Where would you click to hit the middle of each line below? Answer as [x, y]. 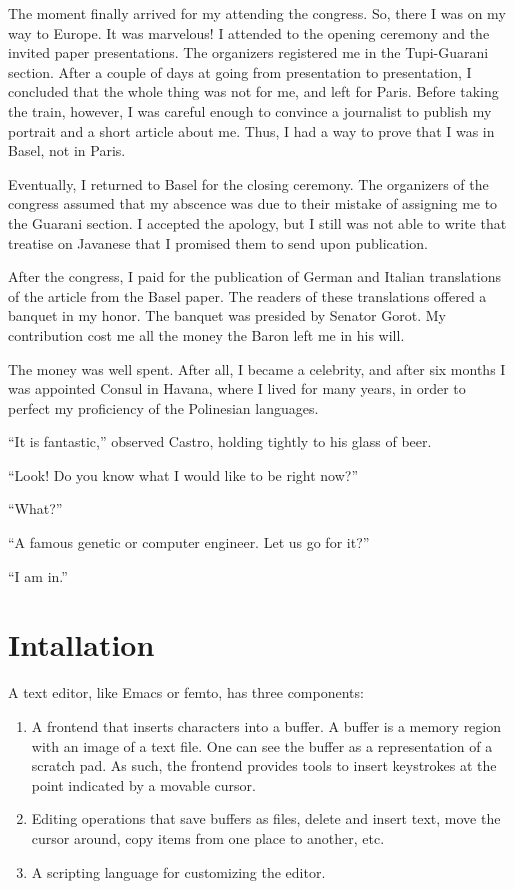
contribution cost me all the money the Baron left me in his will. [206, 334]
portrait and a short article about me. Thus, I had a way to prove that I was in [251, 130]
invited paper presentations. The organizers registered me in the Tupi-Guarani [248, 52]
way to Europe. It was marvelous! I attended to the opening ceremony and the [249, 32]
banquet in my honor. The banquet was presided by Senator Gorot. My [227, 315]
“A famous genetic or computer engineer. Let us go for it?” [189, 542]
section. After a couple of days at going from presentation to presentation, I [240, 71]
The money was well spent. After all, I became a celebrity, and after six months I [257, 368]
